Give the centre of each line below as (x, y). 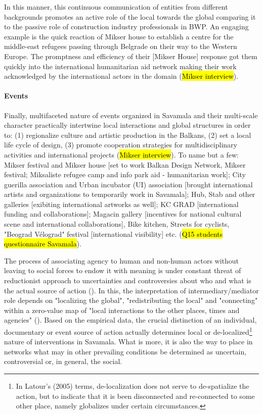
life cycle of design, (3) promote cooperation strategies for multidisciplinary (121, 145)
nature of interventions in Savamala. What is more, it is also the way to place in (128, 342)
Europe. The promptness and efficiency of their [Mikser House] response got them (131, 56)
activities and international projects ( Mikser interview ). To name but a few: (121, 154)
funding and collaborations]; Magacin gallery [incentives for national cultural (123, 214)
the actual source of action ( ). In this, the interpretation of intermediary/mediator (131, 290)
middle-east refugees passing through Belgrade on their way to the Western (121, 46)
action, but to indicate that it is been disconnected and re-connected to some (135, 396)
